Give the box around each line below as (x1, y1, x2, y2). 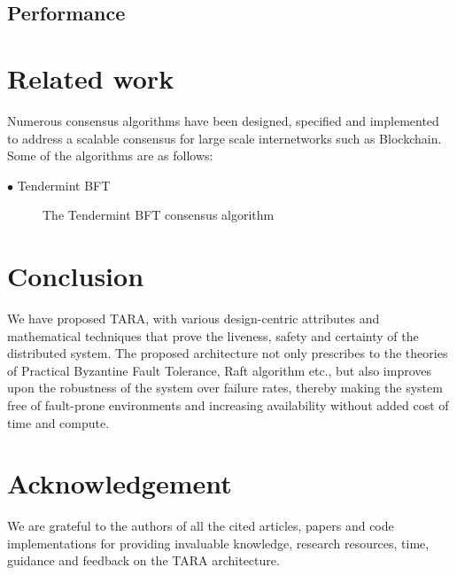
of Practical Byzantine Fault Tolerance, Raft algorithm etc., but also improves (7, 361, 432, 379)
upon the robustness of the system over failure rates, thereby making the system (7, 378, 443, 397)
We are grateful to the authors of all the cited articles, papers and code (7, 517, 394, 535)
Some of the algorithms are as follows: (7, 146, 213, 165)
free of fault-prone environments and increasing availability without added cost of (7, 395, 449, 414)
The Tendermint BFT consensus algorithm (43, 206, 275, 224)
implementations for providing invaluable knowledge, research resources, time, (7, 533, 430, 552)
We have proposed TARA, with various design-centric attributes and (7, 309, 380, 327)
